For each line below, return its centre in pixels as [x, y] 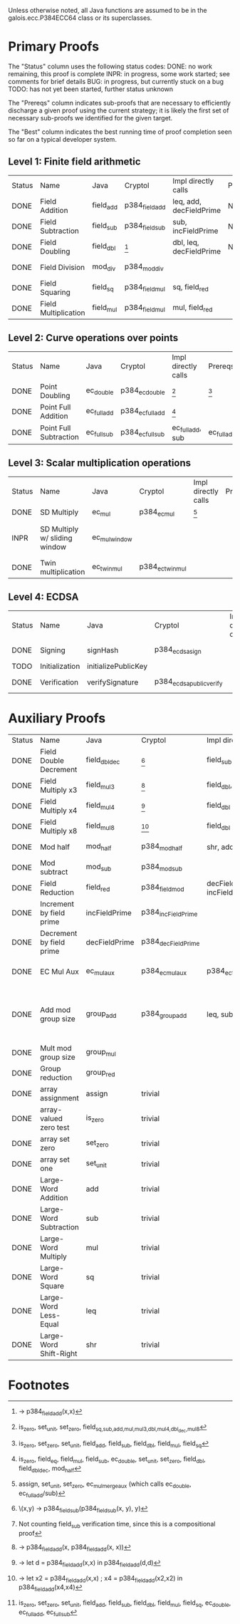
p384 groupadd [164, 1014]
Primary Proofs [53, 47]
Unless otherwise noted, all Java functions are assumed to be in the [108, 10]
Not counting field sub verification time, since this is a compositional [117, 1525]
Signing [53, 650]
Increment [57, 904]
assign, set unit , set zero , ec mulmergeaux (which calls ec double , [105, 1484]
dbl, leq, [186, 242]
